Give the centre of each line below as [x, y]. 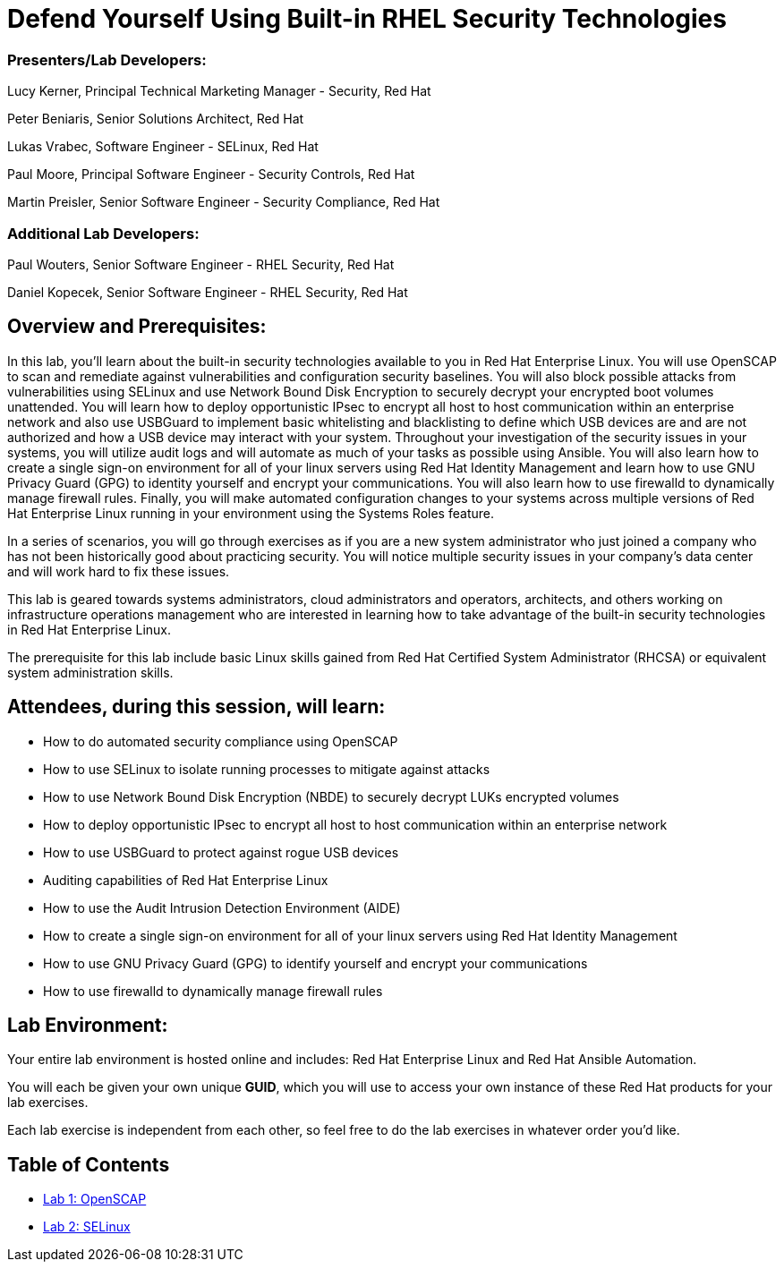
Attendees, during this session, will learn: [196, 707]
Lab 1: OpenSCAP [95, 1199]
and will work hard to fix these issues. [119, 571]
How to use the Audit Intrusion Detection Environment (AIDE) [222, 907]
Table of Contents [89, 1164]
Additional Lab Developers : [103, 233]
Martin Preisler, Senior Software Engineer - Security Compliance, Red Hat [224, 202]
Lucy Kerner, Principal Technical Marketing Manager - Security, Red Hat [219, 91]
